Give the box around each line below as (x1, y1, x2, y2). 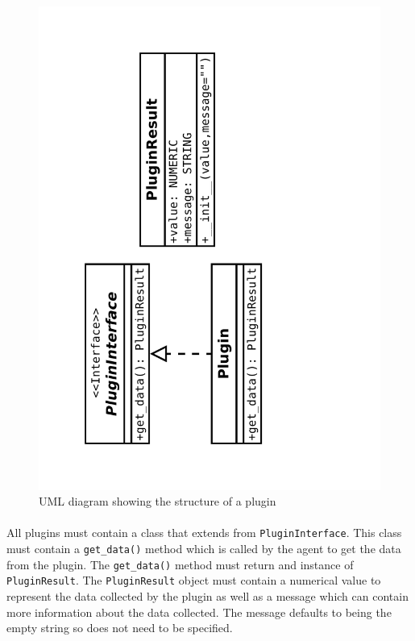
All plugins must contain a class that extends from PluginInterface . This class (6, 524, 402, 541)
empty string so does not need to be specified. (6, 619, 233, 636)
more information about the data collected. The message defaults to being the (6, 603, 392, 620)
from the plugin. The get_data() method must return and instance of (6, 556, 354, 572)
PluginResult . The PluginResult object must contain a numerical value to (6, 572, 381, 589)
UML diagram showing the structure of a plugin (39, 493, 276, 510)
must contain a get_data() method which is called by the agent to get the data (6, 540, 401, 557)
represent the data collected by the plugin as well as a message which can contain (6, 588, 409, 605)
